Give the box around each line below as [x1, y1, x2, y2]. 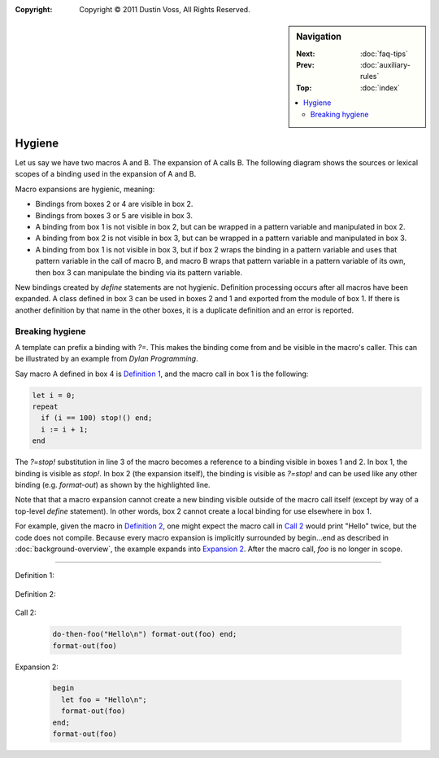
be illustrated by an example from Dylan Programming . [15, 354, 198, 364]
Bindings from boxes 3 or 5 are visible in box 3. [35, 210, 193, 220]
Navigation [296, 31, 341, 42]
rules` [360, 72, 380, 81]
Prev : [296, 60, 315, 70]
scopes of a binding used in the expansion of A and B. [15, 169, 197, 179]
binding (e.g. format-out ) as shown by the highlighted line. [15, 480, 211, 490]
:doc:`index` [360, 82, 400, 93]
